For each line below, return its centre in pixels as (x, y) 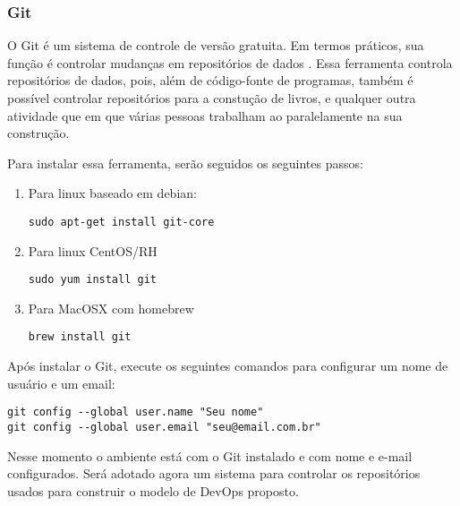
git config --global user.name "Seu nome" (136, 412)
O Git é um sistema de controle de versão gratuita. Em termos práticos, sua (216, 45)
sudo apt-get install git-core (121, 222)
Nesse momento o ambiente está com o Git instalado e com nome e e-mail (210, 455)
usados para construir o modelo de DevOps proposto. (153, 490)
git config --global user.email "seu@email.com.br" (164, 427)
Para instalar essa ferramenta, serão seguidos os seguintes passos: (185, 163)
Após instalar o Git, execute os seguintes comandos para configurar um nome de (228, 366)
